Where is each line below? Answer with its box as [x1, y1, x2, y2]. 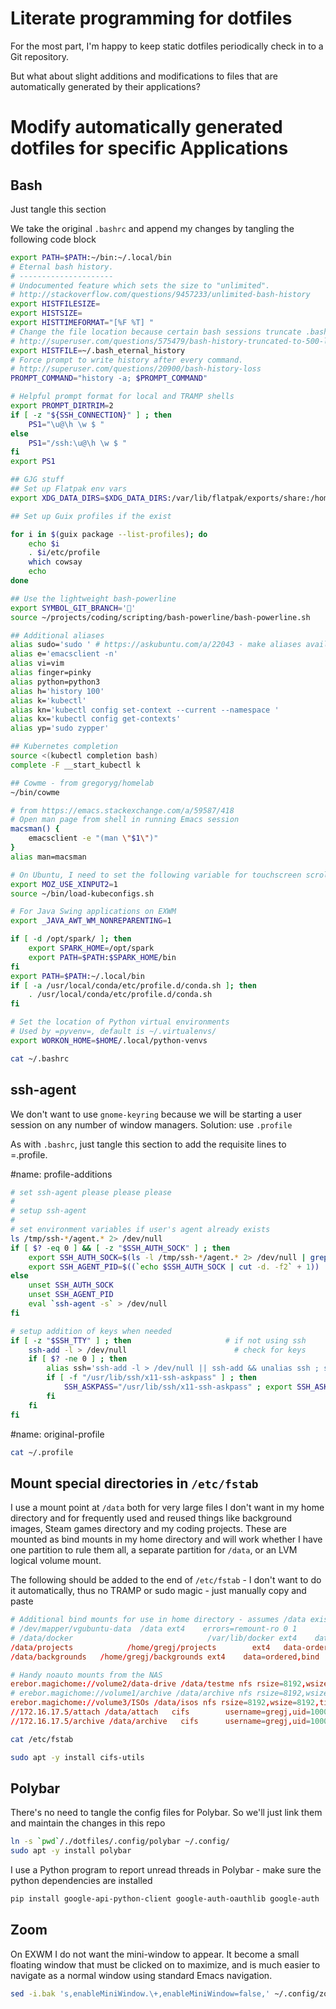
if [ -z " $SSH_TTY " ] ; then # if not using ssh [10, 1335, 307, 1346]
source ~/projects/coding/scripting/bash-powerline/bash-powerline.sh [10, 612, 311, 622]
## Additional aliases [10, 630, 105, 641]
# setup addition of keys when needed [10, 1326, 172, 1336]
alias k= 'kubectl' [10, 695, 87, 706]
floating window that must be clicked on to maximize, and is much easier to [10, 1958, 321, 1971]
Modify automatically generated [10, 116, 283, 139]
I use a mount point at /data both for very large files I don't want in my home [10, 1502, 325, 1514]
